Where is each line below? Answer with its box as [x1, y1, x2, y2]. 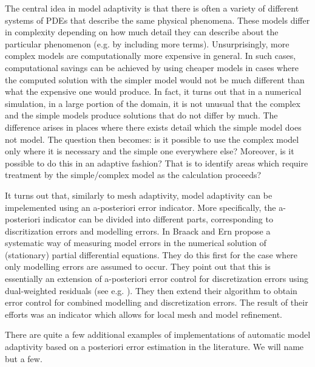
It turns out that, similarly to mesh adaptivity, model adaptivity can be [5, 188, 273, 201]
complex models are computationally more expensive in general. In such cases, [5, 49, 296, 62]
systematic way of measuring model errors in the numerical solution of [5, 236, 266, 249]
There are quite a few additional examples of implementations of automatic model [5, 328, 311, 341]
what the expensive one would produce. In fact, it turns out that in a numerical [5, 85, 302, 98]
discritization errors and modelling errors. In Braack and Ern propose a [5, 224, 271, 237]
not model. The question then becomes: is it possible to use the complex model [5, 132, 299, 145]
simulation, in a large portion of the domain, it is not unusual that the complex [5, 97, 300, 109]
